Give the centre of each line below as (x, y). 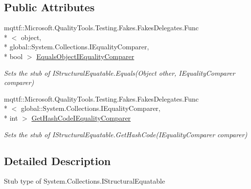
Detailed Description (57, 160)
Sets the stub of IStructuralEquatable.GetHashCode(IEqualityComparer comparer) (126, 134)
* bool (13, 56)
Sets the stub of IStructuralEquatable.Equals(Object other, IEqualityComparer (120, 73)
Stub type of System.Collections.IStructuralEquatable (85, 181)
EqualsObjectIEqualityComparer (85, 56)
